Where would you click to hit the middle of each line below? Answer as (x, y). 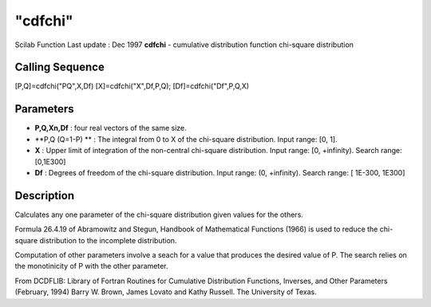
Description (45, 195)
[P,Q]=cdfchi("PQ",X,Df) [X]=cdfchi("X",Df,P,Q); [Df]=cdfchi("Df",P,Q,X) (132, 86)
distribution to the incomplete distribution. (108, 240)
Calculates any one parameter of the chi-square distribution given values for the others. (159, 215)
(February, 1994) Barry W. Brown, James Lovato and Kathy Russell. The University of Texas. (166, 292)
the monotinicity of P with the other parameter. (91, 266)
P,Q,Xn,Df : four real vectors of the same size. (111, 128)
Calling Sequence (60, 67)
